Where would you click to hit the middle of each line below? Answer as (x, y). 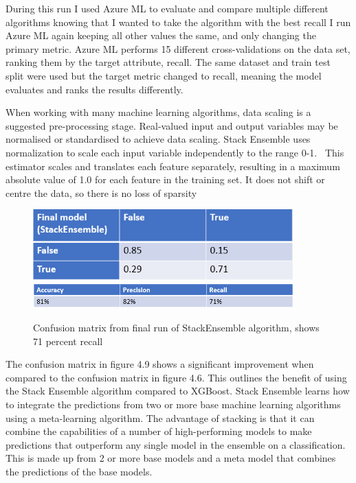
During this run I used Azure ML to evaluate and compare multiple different (167, 8)
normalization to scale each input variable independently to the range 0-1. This (175, 152)
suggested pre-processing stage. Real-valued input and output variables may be (172, 125)
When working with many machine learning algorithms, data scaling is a (158, 112)
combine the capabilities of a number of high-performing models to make (159, 431)
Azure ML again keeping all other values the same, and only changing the (161, 35)
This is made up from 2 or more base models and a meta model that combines (171, 458)
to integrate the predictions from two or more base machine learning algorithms (173, 404)
